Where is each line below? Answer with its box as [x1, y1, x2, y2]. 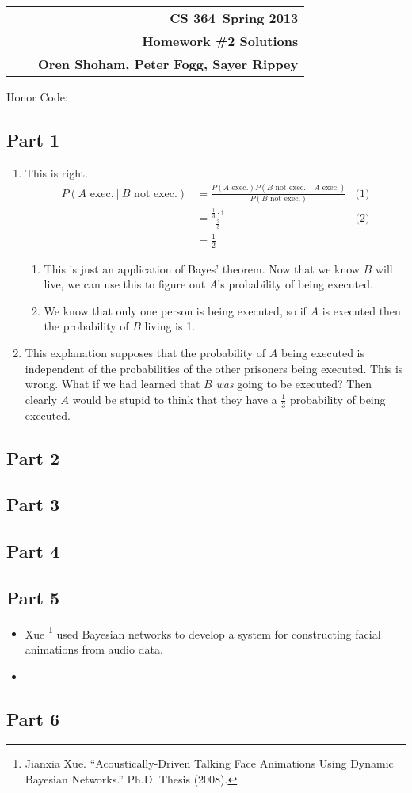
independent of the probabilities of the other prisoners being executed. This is [25, 360, 403, 376]
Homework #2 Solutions [142, 32, 299, 50]
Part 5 [6, 585, 60, 609]
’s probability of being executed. [217, 276, 373, 292]
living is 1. [144, 318, 196, 334]
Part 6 [6, 706, 60, 730]
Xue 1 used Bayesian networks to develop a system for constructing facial [25, 623, 381, 642]
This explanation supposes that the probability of [25, 344, 266, 360]
